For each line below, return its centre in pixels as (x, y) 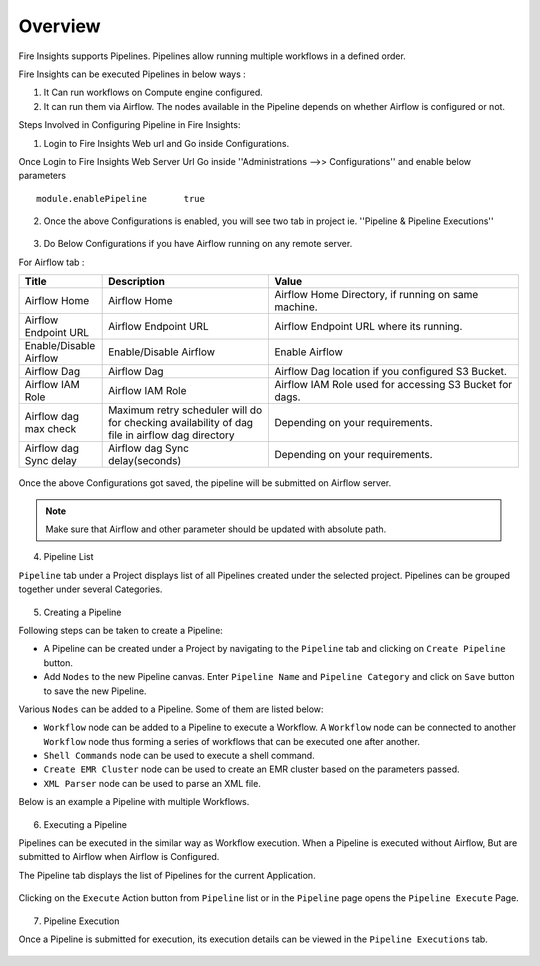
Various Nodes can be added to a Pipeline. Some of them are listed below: (171, 709)
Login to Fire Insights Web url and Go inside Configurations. (166, 143)
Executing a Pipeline (85, 824)
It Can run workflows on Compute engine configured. (153, 92)
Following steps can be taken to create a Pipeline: (121, 630)
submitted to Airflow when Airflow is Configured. (119, 857)
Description (136, 282)
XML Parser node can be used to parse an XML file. (152, 783)
